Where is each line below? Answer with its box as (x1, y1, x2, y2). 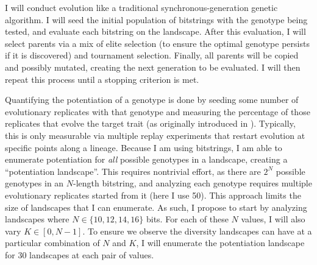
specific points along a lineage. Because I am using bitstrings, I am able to (5, 141, 282, 154)
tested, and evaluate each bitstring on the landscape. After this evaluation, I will (5, 25, 306, 38)
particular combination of (5, 236, 100, 249)
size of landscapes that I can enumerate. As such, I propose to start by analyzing (5, 200, 307, 213)
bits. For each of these (146, 213, 229, 225)
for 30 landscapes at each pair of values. (5, 248, 154, 261)
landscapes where (5, 213, 69, 225)
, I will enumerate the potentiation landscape (136, 236, 305, 249)
